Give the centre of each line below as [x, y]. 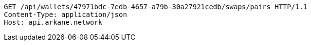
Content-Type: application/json [65, 15]
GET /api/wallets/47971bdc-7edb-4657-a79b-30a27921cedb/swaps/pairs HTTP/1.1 [156, 7]
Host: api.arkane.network [53, 22]
